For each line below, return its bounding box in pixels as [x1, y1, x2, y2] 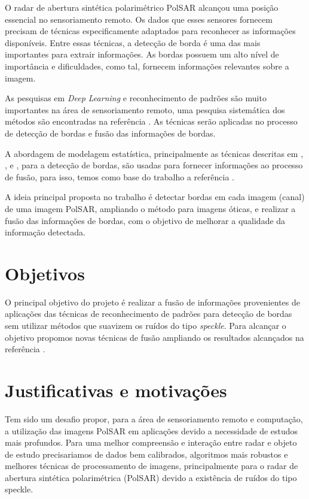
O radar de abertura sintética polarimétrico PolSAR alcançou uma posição [5, 1, 279, 13]
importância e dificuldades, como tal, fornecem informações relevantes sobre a [5, 59, 289, 72]
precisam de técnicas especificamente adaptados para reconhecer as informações [5, 25, 296, 37]
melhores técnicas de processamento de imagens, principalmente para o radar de [5, 459, 298, 472]
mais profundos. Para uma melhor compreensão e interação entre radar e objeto [5, 436, 297, 449]
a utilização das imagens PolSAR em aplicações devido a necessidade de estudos [5, 424, 298, 437]
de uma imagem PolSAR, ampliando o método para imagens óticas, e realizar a [5, 202, 296, 214]
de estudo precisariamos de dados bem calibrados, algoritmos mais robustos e [5, 447, 288, 460]
